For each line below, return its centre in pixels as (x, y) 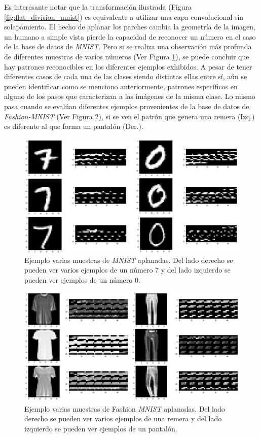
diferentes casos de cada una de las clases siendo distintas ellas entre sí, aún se (126, 76)
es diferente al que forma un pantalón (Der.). (74, 126)
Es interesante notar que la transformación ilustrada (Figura (98, 7)
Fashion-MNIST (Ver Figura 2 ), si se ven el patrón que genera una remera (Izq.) (129, 116)
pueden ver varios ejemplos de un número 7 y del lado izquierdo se (127, 270)
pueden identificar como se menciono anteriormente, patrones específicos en (121, 86)
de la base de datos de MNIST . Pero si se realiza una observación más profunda (128, 46)
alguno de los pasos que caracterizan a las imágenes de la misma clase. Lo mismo (130, 96)
